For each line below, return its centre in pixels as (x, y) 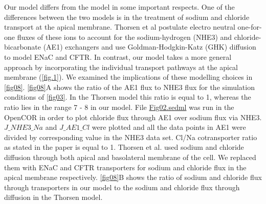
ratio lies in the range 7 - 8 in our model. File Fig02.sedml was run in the (119, 107)
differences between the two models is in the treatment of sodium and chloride (127, 17)
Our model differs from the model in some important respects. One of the (119, 7)
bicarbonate (23, 47)
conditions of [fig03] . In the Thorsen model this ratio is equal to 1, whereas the (128, 97)
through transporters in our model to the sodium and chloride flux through (122, 187)
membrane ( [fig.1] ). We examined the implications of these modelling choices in (128, 77)
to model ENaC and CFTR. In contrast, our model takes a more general (118, 56)
